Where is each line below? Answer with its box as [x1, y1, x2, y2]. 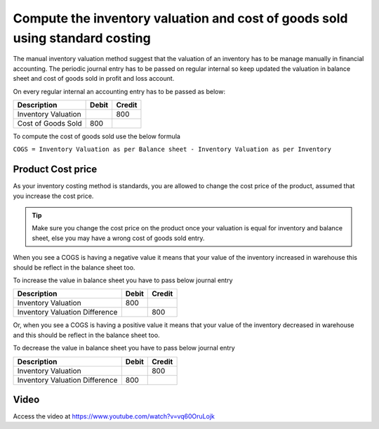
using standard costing [13, 30, 151, 46]
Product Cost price [13, 164, 98, 176]
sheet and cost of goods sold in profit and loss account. [13, 74, 175, 83]
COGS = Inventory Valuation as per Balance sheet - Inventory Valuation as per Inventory [13, 145, 331, 154]
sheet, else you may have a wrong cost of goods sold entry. [32, 234, 205, 242]
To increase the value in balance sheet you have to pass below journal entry [13, 276, 233, 284]
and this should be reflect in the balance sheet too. [13, 331, 161, 339]
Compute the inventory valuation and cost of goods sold [13, 11, 348, 26]
